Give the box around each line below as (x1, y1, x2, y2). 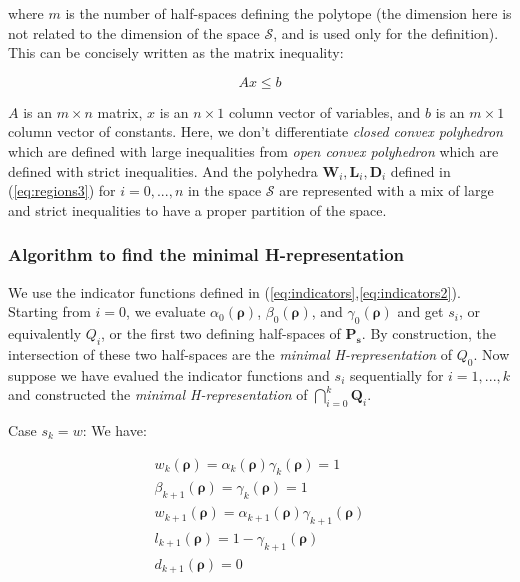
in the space (187, 180, 262, 201)
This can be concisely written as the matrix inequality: (8, 42, 344, 63)
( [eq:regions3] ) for (8, 180, 116, 201)
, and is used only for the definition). (273, 22, 499, 43)
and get (397, 301, 444, 322)
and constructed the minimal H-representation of (8, 384, 308, 405)
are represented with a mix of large (279, 180, 494, 201)
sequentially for (349, 364, 444, 385)
